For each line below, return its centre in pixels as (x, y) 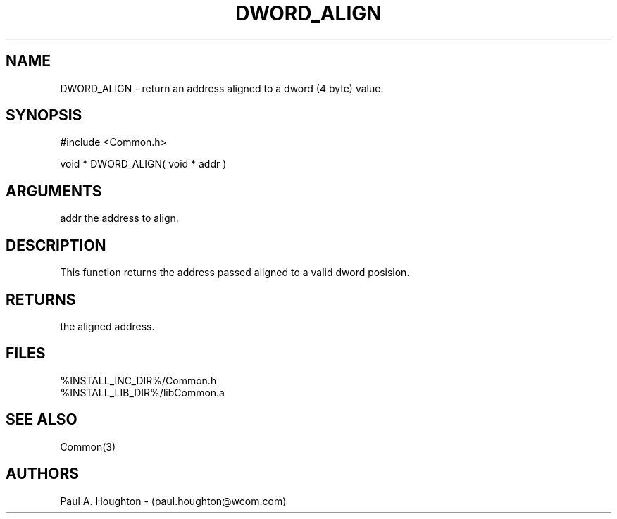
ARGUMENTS (54, 191)
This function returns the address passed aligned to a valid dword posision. (235, 273)
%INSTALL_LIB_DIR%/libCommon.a (142, 392)
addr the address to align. (119, 218)
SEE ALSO (42, 420)
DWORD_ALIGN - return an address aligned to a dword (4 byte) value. (222, 88)
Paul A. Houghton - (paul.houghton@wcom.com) (173, 501)
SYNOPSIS (44, 115)
